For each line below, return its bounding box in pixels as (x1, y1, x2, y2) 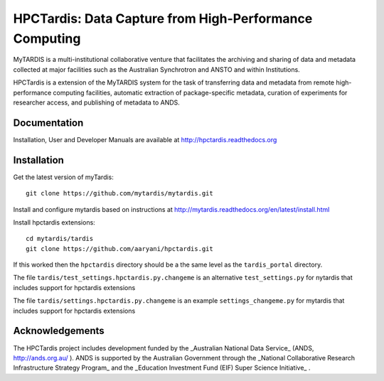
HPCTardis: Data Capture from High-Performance (13, 11, 313, 26)
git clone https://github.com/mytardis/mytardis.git (26, 189, 213, 198)
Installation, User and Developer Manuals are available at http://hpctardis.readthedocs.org (13, 135, 277, 144)
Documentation (13, 117, 84, 129)
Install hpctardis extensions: (13, 218, 95, 227)
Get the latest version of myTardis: (13, 173, 114, 181)
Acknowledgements (13, 325, 105, 337)
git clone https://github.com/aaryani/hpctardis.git (26, 245, 213, 252)
